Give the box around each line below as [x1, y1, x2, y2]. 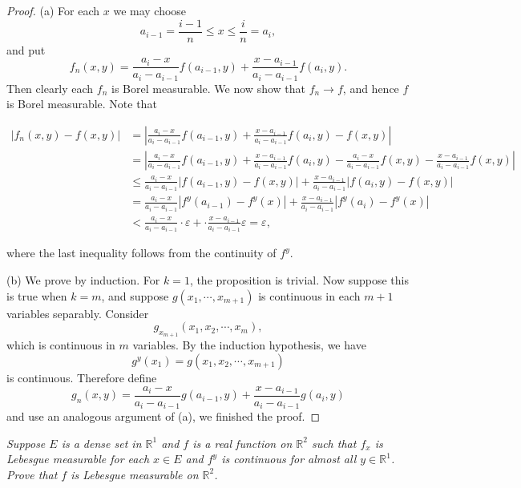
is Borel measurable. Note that [6, 95, 157, 112]
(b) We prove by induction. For [6, 272, 160, 288]
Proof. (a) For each [6, 2, 100, 18]
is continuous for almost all [221, 450, 357, 467]
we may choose [113, 2, 187, 18]
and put [6, 41, 46, 58]
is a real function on [192, 434, 293, 451]
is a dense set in [61, 434, 142, 451]
